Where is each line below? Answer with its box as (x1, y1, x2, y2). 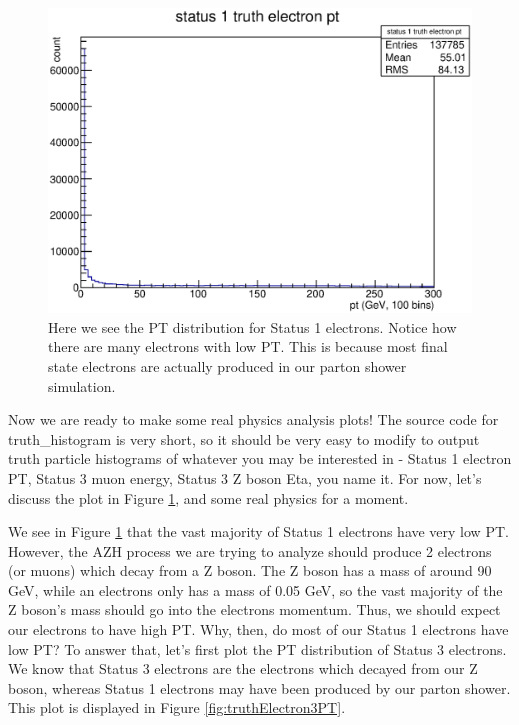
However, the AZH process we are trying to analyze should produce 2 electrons (8, 540, 492, 561)
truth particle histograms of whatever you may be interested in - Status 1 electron (8, 448, 512, 469)
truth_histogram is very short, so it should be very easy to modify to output (8, 428, 480, 449)
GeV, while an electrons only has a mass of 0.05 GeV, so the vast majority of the (8, 579, 503, 600)
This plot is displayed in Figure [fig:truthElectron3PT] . (8, 697, 346, 718)
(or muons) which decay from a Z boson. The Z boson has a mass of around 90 (8, 560, 492, 581)
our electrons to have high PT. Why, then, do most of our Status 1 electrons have (8, 619, 509, 640)
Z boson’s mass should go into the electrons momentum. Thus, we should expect (8, 599, 501, 620)
